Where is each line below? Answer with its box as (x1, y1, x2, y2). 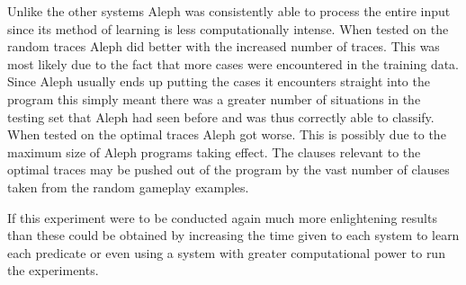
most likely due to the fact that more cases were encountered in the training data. (7, 54, 460, 73)
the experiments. (7, 261, 99, 280)
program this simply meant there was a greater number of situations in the (7, 89, 421, 108)
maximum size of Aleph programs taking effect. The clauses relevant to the (7, 142, 421, 161)
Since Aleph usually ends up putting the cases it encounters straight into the (7, 72, 430, 91)
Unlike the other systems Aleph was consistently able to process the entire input (7, 2, 451, 20)
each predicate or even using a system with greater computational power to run (7, 243, 445, 262)
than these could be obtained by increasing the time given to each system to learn (7, 226, 460, 245)
